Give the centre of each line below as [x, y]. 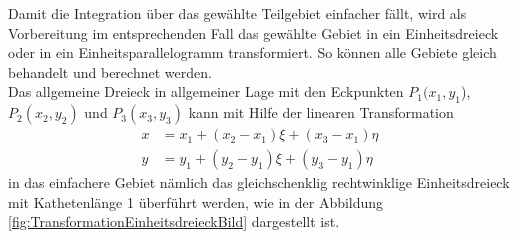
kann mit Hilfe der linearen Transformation [321, 112]
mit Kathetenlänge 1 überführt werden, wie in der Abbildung [196, 201]
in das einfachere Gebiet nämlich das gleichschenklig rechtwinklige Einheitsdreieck [259, 182]
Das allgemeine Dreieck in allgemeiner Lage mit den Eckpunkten [206, 91]
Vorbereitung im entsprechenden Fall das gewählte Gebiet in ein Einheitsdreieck [253, 32]
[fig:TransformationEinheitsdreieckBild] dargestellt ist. [174, 221]
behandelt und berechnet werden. [110, 71]
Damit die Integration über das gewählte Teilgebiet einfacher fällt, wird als [237, 13]
